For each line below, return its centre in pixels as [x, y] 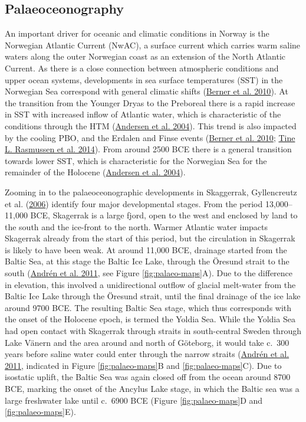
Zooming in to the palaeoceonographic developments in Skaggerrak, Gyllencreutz [151, 192]
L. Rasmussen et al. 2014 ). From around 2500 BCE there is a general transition [148, 149]
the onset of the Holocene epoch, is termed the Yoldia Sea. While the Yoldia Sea [150, 319]
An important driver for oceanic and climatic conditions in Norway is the [137, 33]
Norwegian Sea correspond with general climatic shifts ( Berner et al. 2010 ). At [147, 91]
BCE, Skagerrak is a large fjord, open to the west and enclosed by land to [164, 215]
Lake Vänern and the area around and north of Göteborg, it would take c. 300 [147, 342]
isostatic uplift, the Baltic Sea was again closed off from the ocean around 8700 [148, 377]
